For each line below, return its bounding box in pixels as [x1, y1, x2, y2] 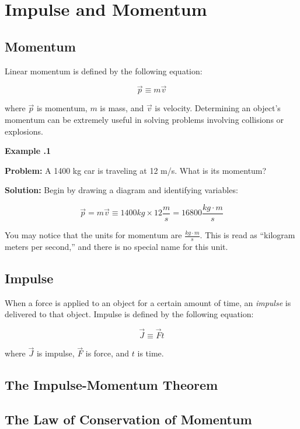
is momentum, [36, 102, 88, 114]
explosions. [5, 125, 43, 137]
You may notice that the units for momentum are [5, 229, 182, 241]
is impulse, [36, 347, 75, 359]
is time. [137, 347, 164, 359]
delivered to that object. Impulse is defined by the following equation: [5, 308, 254, 320]
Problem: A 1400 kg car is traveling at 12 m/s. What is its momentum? [5, 164, 267, 176]
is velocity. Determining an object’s [155, 102, 281, 114]
